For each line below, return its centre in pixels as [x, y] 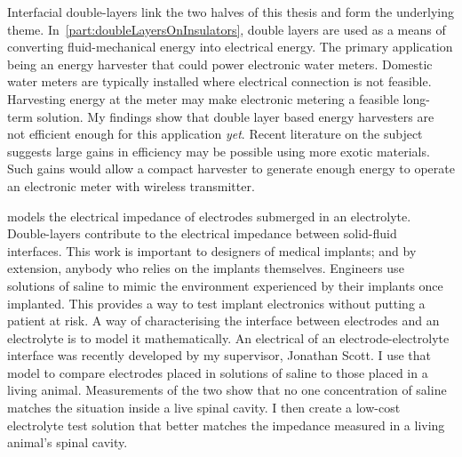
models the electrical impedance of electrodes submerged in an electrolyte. [209, 216]
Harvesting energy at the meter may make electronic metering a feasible [203, 98]
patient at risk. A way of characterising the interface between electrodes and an [223, 321]
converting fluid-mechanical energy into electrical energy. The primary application [230, 47]
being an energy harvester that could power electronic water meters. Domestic [220, 64]
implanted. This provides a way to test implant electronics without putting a [216, 303]
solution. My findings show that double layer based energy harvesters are [235, 116]
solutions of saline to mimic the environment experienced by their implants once [225, 285]
